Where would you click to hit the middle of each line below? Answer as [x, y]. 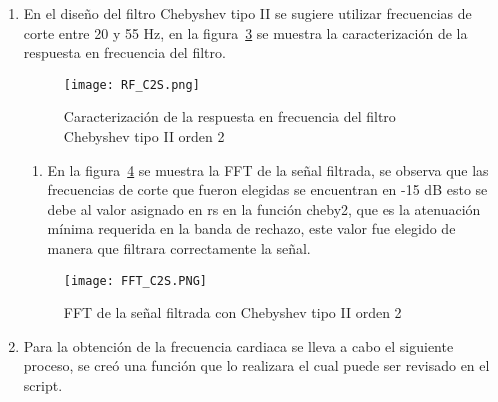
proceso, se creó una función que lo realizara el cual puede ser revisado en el [256, 365]
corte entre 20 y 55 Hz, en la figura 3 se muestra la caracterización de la [245, 32]
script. [43, 385]
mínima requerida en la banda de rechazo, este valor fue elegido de [251, 228]
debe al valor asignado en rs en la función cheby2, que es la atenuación [264, 208]
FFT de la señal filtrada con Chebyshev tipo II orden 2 [232, 312]
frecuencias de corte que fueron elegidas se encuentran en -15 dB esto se [267, 189]
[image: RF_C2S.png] [131, 84]
